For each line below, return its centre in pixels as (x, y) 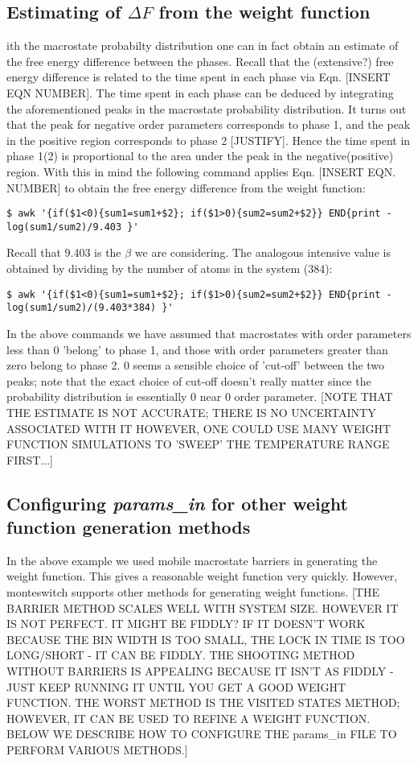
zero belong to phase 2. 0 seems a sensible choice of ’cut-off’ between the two (196, 365)
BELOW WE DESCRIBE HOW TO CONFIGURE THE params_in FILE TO (202, 734)
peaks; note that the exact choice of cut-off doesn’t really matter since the (189, 380)
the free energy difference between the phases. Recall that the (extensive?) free (200, 61)
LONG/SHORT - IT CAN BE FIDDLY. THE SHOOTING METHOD (181, 655)
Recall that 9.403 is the (64, 252)
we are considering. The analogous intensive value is (262, 252)
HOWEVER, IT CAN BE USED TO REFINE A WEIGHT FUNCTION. (189, 718)
